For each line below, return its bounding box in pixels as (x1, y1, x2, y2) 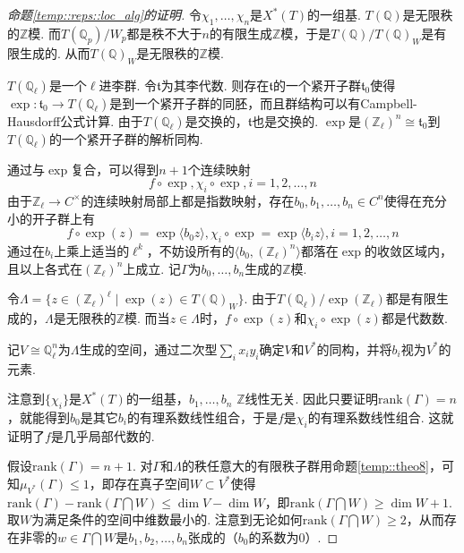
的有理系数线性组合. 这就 (307, 407, 454, 426)
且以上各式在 (7, 259, 82, 277)
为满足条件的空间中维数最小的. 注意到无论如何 (31, 510, 303, 529)
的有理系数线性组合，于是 (126, 407, 278, 426)
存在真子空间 (114, 473, 190, 492)
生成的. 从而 (19, 43, 90, 62)
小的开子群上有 (7, 208, 95, 227)
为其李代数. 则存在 (160, 75, 270, 94)
